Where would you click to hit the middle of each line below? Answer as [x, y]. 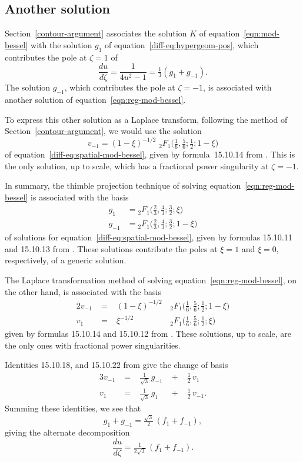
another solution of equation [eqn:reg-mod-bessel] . [95, 100]
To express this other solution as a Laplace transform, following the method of [146, 119]
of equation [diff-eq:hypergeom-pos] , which [182, 44]
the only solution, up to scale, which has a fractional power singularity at [137, 165]
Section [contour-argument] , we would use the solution [103, 131]
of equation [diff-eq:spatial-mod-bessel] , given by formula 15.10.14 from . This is [150, 154]
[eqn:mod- [262, 33]
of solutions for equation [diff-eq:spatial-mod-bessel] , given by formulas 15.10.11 [149, 237]
